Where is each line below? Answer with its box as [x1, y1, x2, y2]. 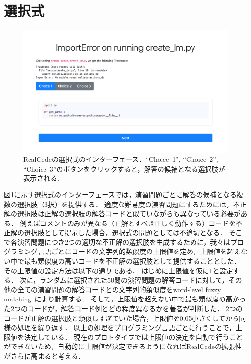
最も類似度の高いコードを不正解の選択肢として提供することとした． [24, 256, 241, 266]
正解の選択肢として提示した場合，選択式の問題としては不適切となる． [4, 227, 227, 237]
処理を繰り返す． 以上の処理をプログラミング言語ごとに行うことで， [17, 322, 236, 332]
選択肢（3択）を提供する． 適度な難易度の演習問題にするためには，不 [17, 199, 240, 209]
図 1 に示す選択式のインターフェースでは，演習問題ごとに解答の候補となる [4, 189, 237, 199]
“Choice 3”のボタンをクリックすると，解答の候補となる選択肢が [23, 163, 225, 174]
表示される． [23, 173, 64, 183]
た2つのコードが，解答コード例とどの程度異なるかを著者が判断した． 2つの [4, 303, 243, 314]
